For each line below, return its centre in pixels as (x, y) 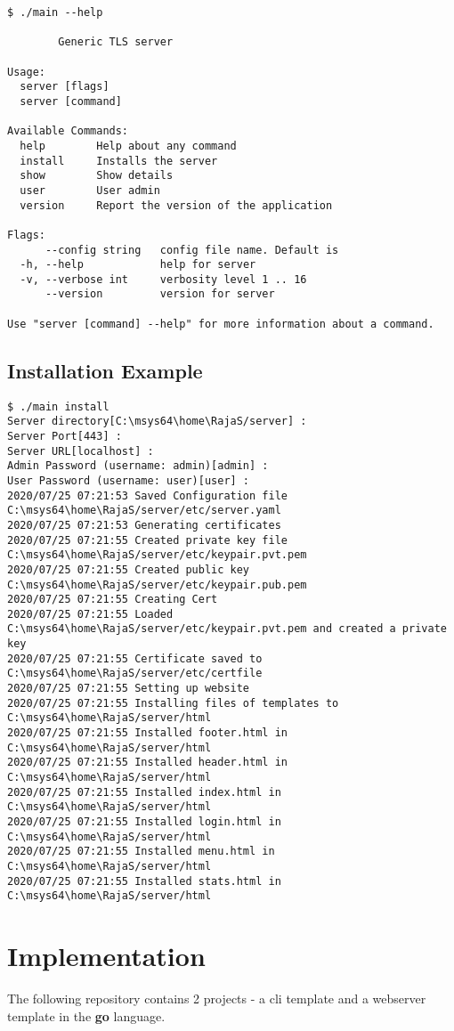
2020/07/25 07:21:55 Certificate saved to (135, 658)
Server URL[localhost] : (81, 451)
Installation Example (105, 370)
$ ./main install (58, 406)
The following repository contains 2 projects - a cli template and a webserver (217, 999)
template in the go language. (86, 1015)
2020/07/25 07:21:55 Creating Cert (113, 600)
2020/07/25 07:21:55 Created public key (129, 569)
